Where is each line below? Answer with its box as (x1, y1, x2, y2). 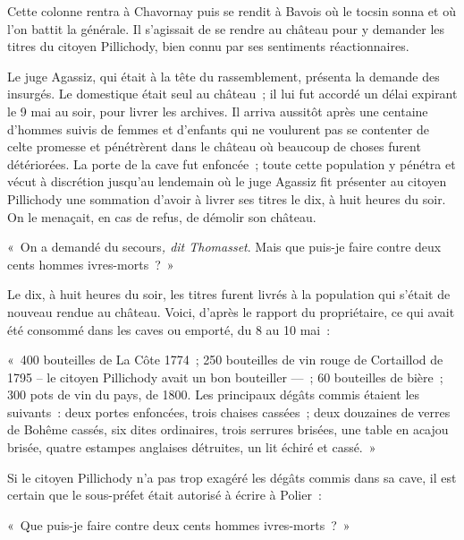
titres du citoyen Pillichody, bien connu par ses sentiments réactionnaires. (7, 37, 409, 56)
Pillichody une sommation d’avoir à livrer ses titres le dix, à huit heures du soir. (7, 189, 446, 208)
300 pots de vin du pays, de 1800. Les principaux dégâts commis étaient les (7, 385, 420, 404)
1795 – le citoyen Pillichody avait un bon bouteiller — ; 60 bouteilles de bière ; (7, 367, 443, 386)
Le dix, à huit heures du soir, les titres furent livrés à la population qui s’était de (7, 285, 451, 304)
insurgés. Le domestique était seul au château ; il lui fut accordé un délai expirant (7, 84, 458, 103)
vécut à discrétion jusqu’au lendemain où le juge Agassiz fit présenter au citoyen (7, 172, 447, 191)
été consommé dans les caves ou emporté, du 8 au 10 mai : (7, 320, 331, 339)
